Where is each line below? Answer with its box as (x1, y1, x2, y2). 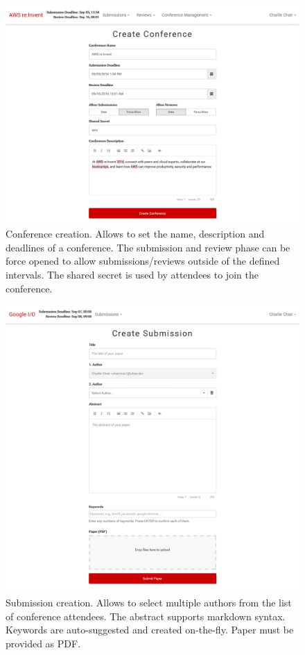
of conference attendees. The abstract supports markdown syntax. (6, 608, 286, 623)
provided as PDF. (6, 636, 81, 650)
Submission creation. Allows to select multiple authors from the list (6, 595, 292, 609)
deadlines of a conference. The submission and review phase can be (6, 240, 290, 254)
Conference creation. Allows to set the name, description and (6, 226, 265, 241)
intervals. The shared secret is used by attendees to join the (6, 267, 259, 282)
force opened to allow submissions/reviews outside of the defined (6, 254, 280, 268)
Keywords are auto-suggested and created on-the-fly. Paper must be (6, 622, 294, 637)
